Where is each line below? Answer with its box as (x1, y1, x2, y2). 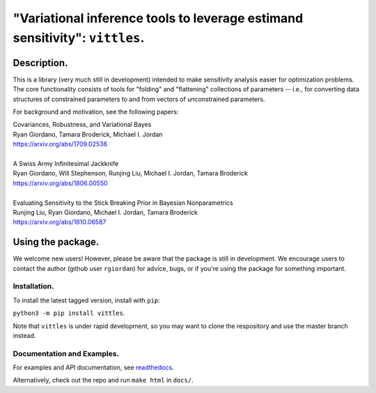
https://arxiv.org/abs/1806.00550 (13, 178, 108, 187)
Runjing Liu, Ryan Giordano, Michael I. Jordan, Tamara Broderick (13, 208, 198, 216)
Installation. (13, 282, 54, 291)
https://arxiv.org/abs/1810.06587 (13, 218, 107, 226)
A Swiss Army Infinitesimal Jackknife (13, 159, 119, 167)
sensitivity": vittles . (13, 30, 145, 45)
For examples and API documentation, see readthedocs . (13, 363, 174, 372)
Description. (13, 56, 68, 69)
